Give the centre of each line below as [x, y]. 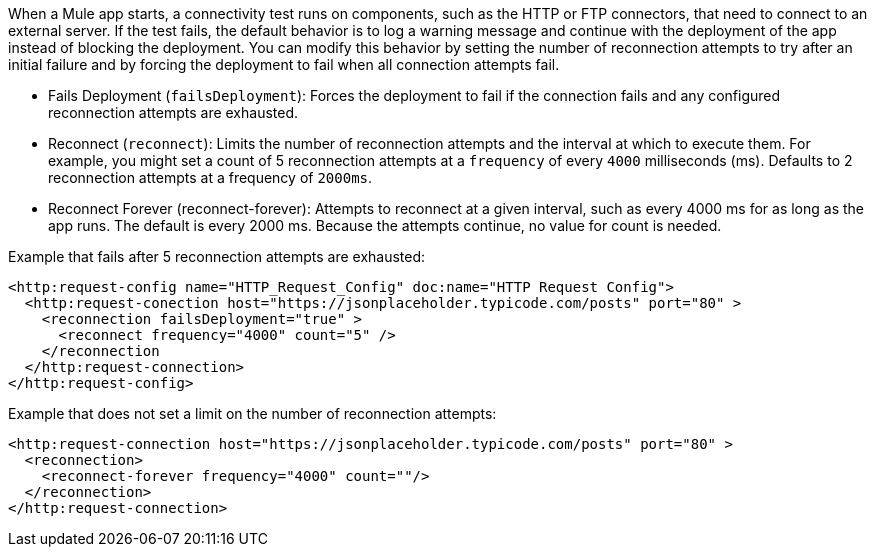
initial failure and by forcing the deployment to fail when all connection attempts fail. [284, 64]
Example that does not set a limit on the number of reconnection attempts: [252, 413]
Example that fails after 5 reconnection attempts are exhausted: [217, 256]
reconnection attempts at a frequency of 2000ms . [210, 177]
